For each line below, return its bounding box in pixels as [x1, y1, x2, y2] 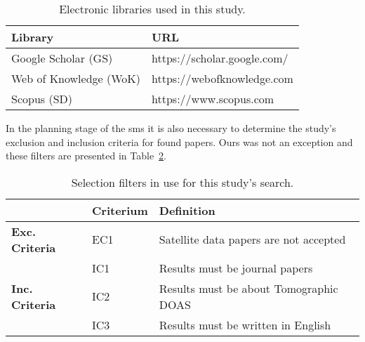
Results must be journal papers [159, 259, 313, 276]
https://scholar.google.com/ [152, 50, 288, 66]
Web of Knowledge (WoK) [11, 70, 141, 86]
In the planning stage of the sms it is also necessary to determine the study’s [6, 121, 336, 135]
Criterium [92, 202, 148, 218]
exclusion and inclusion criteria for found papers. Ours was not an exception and [6, 134, 353, 149]
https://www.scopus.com [152, 91, 274, 107]
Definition [159, 202, 215, 218]
